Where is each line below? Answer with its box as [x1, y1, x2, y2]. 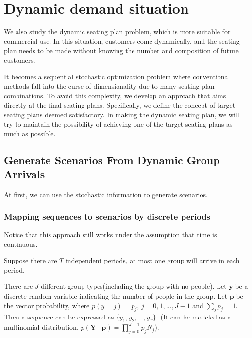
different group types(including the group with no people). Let [41, 281, 227, 291]
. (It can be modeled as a [156, 312, 231, 322]
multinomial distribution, [4, 322, 79, 332]
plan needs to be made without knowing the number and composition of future [4, 45, 239, 56]
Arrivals [4, 167, 45, 182]
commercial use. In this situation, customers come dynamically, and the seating [4, 36, 240, 46]
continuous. [4, 239, 38, 249]
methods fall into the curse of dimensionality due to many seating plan [4, 81, 215, 91]
